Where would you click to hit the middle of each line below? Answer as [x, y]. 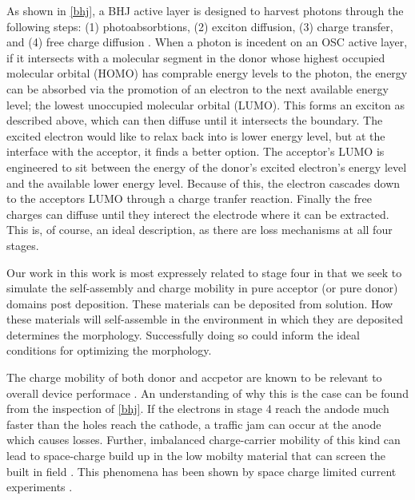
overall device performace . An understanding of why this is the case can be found [207, 393]
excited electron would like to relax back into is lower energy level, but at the [196, 135]
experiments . [40, 487]
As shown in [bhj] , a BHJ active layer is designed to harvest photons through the [205, 10]
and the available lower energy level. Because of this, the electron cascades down [204, 183]
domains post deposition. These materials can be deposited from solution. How [200, 303]
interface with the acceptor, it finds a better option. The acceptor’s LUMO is [196, 151]
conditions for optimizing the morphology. [109, 350]
